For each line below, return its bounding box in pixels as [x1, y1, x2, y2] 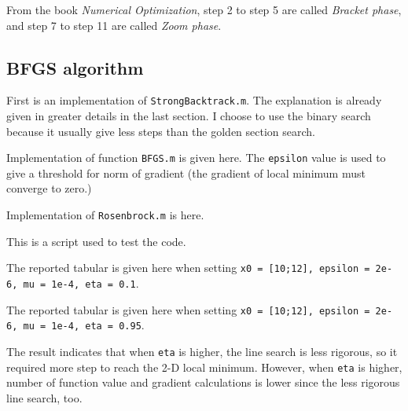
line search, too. [6, 389, 83, 405]
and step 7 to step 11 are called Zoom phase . [6, 17, 222, 33]
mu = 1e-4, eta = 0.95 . [23, 317, 145, 333]
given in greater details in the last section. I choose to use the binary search [6, 108, 371, 124]
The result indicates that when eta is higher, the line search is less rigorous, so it [6, 343, 398, 359]
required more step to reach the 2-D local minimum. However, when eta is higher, [6, 358, 402, 375]
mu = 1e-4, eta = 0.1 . [23, 274, 139, 291]
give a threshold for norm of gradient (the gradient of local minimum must [6, 164, 366, 181]
